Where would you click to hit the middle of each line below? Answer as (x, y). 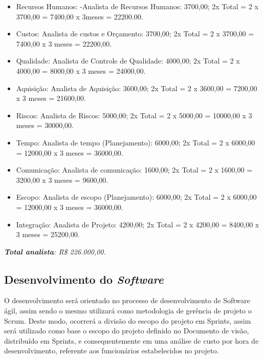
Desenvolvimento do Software (84, 279)
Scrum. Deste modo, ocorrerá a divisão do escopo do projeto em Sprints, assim (128, 320)
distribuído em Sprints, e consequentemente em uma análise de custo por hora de (131, 340)
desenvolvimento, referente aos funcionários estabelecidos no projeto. (112, 351)
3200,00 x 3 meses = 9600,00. (62, 179)
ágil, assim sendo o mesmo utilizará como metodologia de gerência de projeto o (128, 311)
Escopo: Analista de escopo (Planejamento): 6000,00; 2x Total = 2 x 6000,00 (136, 197)
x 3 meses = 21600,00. (51, 98)
